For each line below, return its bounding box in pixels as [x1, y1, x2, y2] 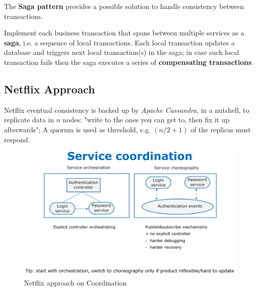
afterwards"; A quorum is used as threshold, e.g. [4, 124, 151, 134]
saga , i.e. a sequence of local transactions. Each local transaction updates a [4, 37, 235, 47]
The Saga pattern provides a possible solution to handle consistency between [4, 1, 244, 11]
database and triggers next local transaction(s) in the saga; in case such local [4, 47, 239, 57]
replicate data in [4, 114, 54, 125]
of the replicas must [190, 124, 251, 134]
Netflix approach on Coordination [24, 278, 127, 288]
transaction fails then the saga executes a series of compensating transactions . [4, 56, 254, 67]
